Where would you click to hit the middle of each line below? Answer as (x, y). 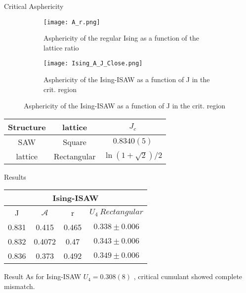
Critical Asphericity (34, 6)
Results (15, 176)
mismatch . (20, 286)
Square (75, 142)
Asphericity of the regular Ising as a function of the (121, 38)
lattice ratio (61, 47)
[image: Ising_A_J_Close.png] (93, 64)
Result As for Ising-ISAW (43, 276)
